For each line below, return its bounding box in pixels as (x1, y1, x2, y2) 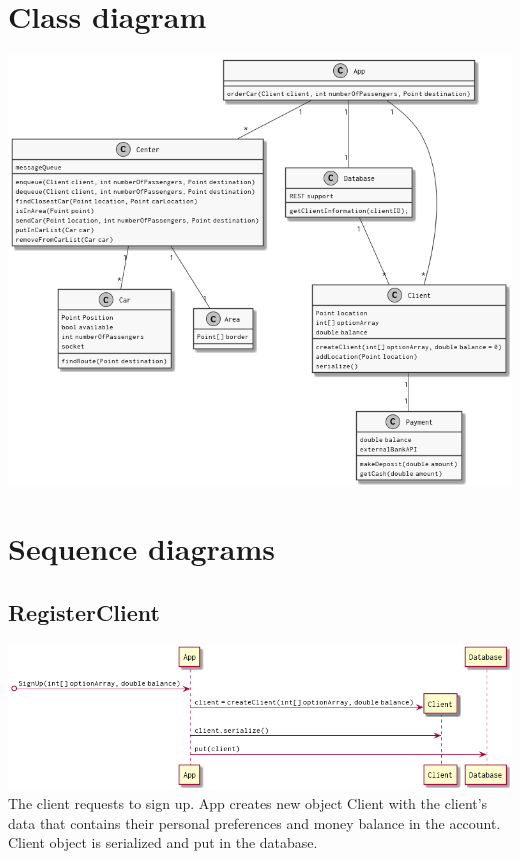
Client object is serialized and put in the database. (8, 832, 318, 853)
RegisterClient (8, 597, 160, 628)
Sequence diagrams (8, 528, 276, 569)
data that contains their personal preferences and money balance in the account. (8, 812, 501, 833)
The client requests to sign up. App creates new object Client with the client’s (8, 793, 488, 814)
